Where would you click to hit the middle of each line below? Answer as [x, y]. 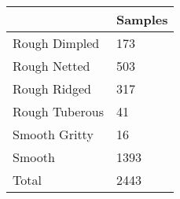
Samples [142, 19]
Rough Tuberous [58, 111]
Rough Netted [51, 66]
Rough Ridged [52, 88]
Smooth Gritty [53, 134]
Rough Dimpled [56, 43]
